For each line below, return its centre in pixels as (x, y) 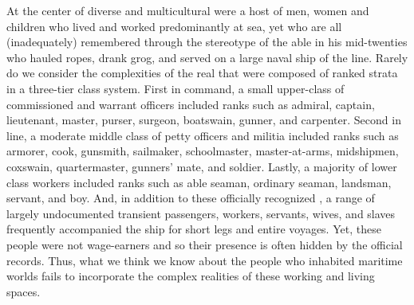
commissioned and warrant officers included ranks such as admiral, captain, (191, 104)
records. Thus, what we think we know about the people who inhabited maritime (205, 260)
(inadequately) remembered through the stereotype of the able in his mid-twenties (207, 42)
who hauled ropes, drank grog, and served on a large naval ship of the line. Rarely (207, 57)
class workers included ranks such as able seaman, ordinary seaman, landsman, (199, 182)
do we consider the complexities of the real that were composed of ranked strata (202, 73)
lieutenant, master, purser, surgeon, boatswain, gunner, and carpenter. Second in (204, 120)
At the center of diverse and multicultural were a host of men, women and (188, 10)
